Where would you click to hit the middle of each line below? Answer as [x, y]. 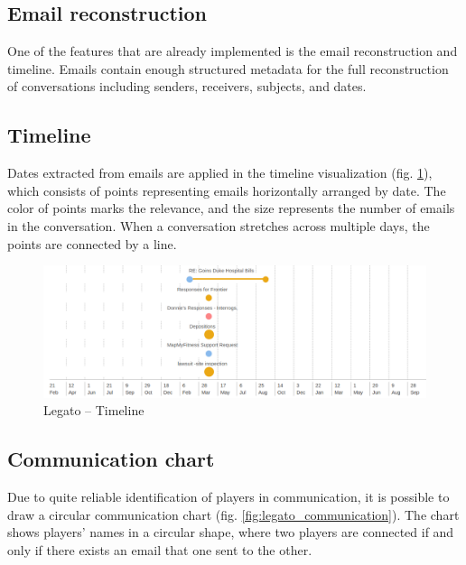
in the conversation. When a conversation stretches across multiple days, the [219, 225]
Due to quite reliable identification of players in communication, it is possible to [228, 497]
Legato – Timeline [94, 410]
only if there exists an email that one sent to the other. [160, 549]
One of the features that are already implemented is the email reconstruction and [233, 51]
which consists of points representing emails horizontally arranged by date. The [227, 190]
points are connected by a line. [92, 243]
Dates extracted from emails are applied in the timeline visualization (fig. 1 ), [220, 173]
